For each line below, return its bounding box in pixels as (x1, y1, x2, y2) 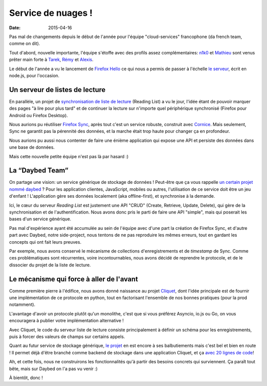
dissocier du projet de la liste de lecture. (9, 262, 91, 268)
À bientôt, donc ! (9, 375, 43, 381)
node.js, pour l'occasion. (9, 72, 59, 79)
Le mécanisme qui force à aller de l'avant (9, 275, 138, 283)
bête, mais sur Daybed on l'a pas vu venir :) (9, 366, 98, 372)
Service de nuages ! (9, 7, 93, 18)
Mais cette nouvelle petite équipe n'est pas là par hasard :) (9, 153, 129, 159)
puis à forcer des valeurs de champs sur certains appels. (9, 334, 126, 340)
